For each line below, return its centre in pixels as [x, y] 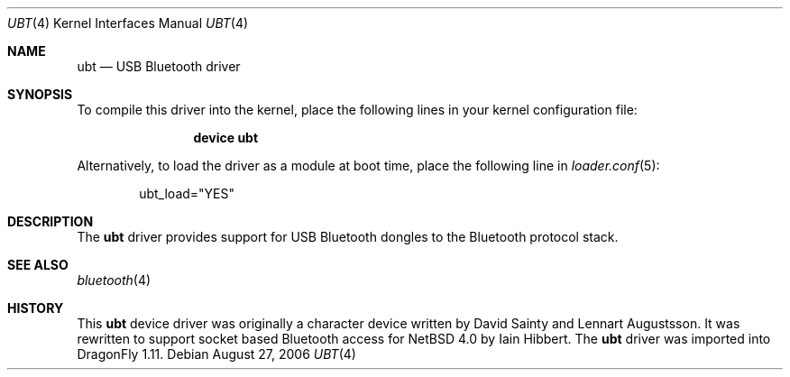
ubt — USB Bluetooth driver [159, 66]
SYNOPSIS [40, 94]
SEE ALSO [38, 265]
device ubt [226, 138]
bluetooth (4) [114, 280]
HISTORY [36, 308]
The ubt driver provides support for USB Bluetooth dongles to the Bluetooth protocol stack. [348, 237]
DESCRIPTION [51, 221]
